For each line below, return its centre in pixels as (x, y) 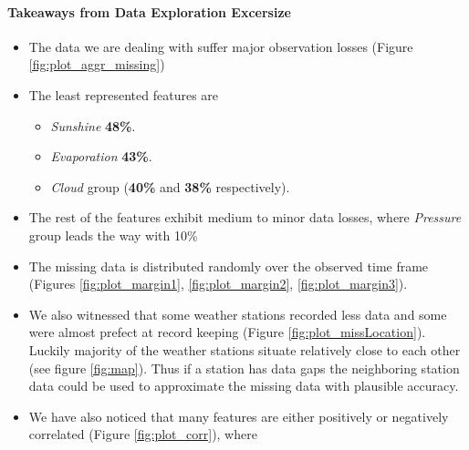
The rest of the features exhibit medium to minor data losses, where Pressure (245, 217)
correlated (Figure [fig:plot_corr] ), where (143, 434)
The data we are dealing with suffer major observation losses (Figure (221, 46)
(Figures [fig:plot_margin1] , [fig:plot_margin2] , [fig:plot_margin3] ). (218, 284)
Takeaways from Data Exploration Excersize (149, 11)
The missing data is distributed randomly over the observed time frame (229, 266)
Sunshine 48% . (93, 125)
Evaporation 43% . (101, 156)
